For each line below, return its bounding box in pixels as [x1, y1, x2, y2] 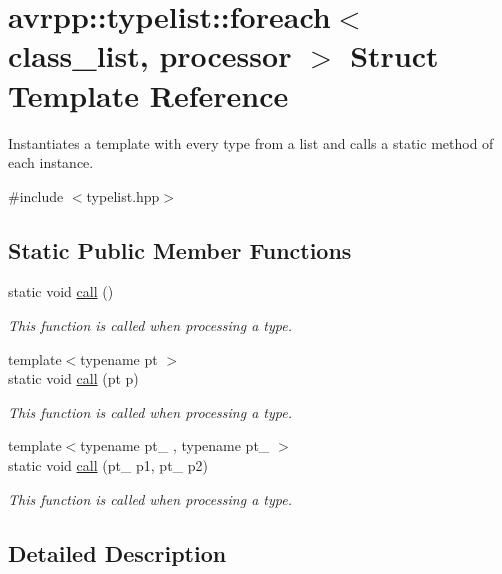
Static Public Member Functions [8, 234, 352, 265]
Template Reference [8, 74, 289, 115]
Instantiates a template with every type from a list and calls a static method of [8, 132, 494, 153]
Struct [350, 35, 439, 76]
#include [8, 185, 64, 206]
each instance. [8, 152, 94, 173]
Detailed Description [8, 537, 227, 568]
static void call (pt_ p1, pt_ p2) [8, 455, 208, 476]
